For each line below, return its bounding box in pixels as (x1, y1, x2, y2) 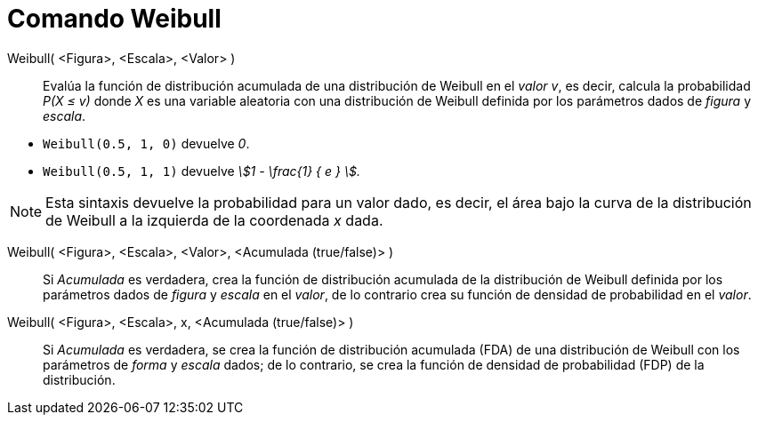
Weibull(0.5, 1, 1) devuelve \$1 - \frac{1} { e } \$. (43, 163, 360, 179)
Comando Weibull (7, 4, 222, 34)
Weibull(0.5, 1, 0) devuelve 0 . (43, 135, 250, 151)
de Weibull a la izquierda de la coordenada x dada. (45, 211, 383, 229)
